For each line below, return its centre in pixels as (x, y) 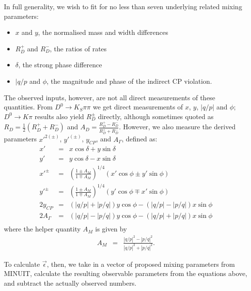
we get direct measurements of (138, 107)
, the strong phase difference (60, 65)
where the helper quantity (42, 229)
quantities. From (28, 107)
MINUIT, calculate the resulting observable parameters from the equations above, (126, 273)
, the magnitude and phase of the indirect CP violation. (129, 81)
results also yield (59, 116)
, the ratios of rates (78, 48)
